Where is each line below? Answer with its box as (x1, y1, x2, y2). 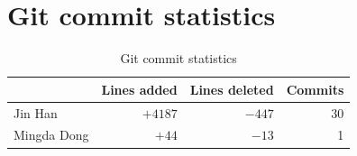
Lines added (101, 79, 178, 98)
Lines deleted (189, 79, 274, 98)
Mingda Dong (14, 125, 89, 144)
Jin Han (14, 103, 58, 122)
